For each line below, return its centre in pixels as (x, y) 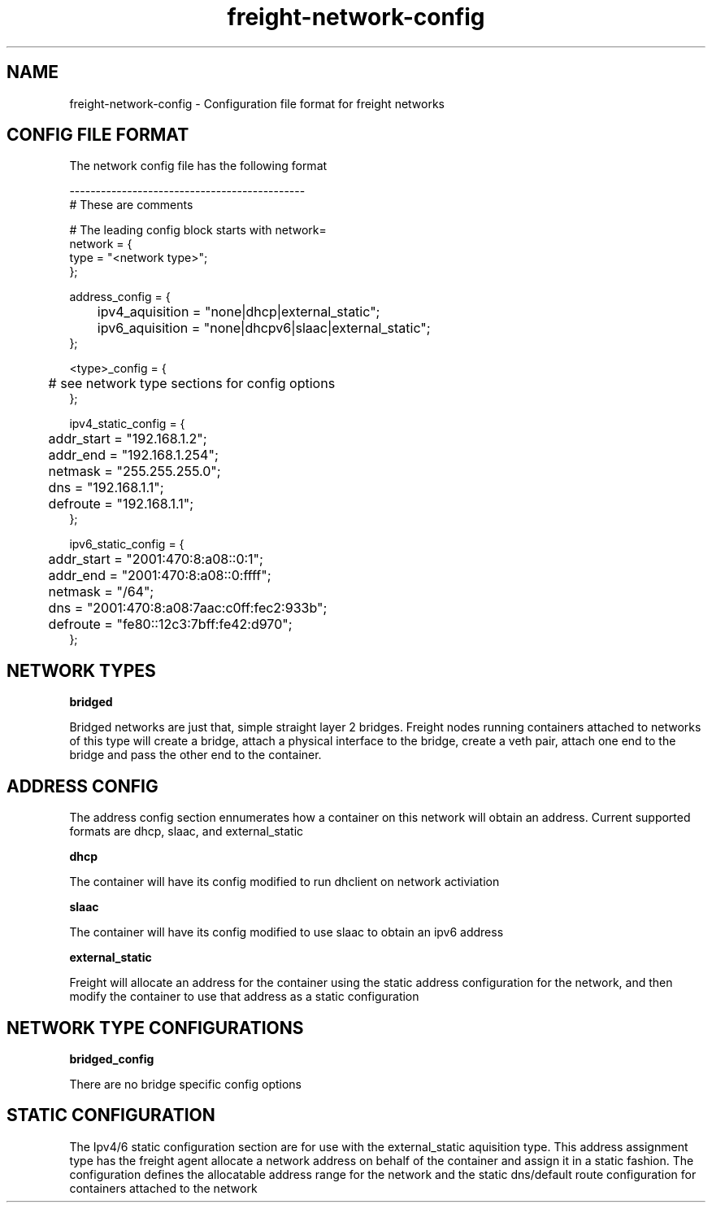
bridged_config (112, 1058)
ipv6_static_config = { (127, 544)
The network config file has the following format (198, 166)
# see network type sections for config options (192, 384)
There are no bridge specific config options (186, 1084)
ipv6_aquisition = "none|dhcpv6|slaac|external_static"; (264, 328)
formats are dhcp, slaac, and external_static (187, 831)
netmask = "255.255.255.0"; (135, 471)
